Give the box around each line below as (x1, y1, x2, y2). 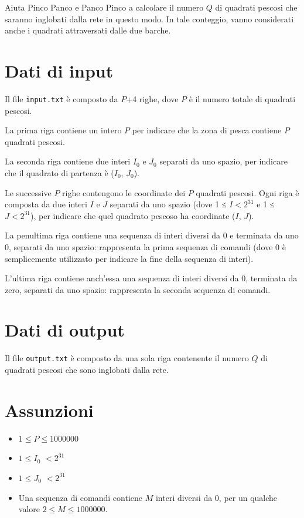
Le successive (5, 186, 52, 199)
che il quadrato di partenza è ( (5, 166, 114, 179)
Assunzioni (5, 398, 94, 422)
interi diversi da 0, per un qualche (155, 491, 278, 503)
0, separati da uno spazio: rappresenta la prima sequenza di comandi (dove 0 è (5, 240, 286, 253)
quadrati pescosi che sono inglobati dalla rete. (5, 364, 169, 376)
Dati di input (5, 58, 114, 82)
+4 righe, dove (126, 92, 179, 105)
